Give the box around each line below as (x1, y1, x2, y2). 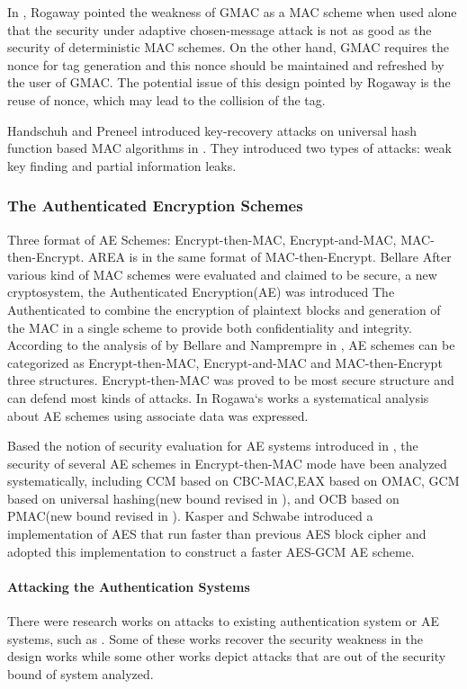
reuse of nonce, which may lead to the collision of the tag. (7, 90, 326, 109)
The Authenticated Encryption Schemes (7, 194, 303, 217)
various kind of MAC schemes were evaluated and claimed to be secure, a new (7, 264, 437, 283)
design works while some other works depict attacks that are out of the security (7, 647, 446, 666)
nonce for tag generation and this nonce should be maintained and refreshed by (7, 55, 445, 74)
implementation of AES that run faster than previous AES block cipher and (7, 524, 427, 543)
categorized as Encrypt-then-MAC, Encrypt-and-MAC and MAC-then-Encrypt (7, 353, 443, 371)
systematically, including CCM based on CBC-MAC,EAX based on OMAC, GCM (7, 471, 460, 490)
